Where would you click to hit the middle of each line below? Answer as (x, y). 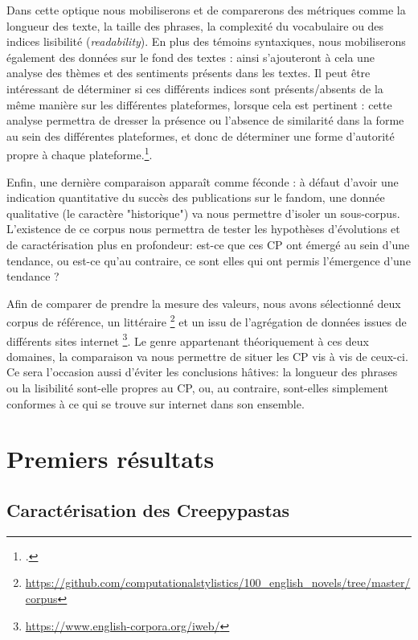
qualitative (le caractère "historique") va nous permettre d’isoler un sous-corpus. (203, 213)
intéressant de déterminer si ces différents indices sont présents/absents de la (195, 88)
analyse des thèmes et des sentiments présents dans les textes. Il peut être (189, 73)
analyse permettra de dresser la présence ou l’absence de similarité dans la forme (205, 120)
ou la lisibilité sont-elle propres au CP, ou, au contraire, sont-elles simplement (197, 388)
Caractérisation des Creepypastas (148, 509)
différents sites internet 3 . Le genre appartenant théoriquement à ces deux (188, 339)
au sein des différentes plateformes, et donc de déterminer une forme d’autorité (201, 135)
